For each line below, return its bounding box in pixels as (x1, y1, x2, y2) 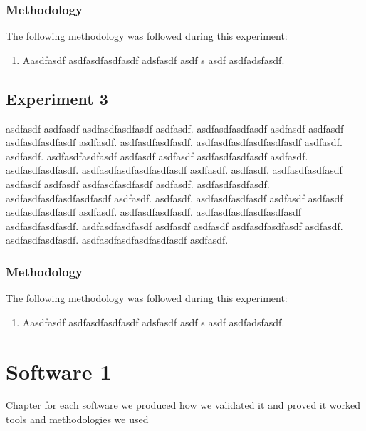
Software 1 (6, 356, 112, 385)
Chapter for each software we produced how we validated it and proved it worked (6, 398, 361, 412)
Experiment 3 (6, 87, 108, 109)
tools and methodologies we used (6, 412, 149, 427)
